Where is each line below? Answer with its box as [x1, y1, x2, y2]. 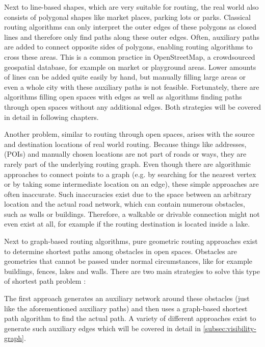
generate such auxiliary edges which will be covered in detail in [4, 323, 201, 333]
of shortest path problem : [4, 276, 86, 286]
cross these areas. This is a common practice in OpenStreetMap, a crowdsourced [4, 51, 255, 62]
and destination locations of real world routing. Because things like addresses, [4, 138, 247, 149]
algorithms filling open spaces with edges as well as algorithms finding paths [4, 91, 242, 102]
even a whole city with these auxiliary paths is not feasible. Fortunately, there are [4, 81, 259, 92]
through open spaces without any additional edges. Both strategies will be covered [4, 101, 261, 112]
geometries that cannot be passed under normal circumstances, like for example [4, 256, 253, 266]
